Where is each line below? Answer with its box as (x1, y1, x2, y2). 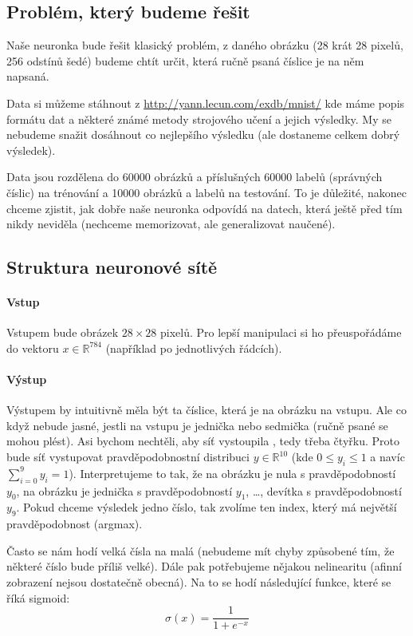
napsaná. (6, 68, 49, 85)
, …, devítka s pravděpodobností (246, 482, 402, 499)
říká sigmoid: (6, 589, 70, 606)
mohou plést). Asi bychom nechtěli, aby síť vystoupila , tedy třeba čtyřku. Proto (6, 433, 399, 449)
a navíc (370, 448, 405, 465)
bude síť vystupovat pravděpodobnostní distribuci (6, 448, 250, 465)
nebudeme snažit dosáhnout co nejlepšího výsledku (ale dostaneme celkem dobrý (6, 126, 400, 143)
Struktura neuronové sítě (6, 255, 218, 279)
